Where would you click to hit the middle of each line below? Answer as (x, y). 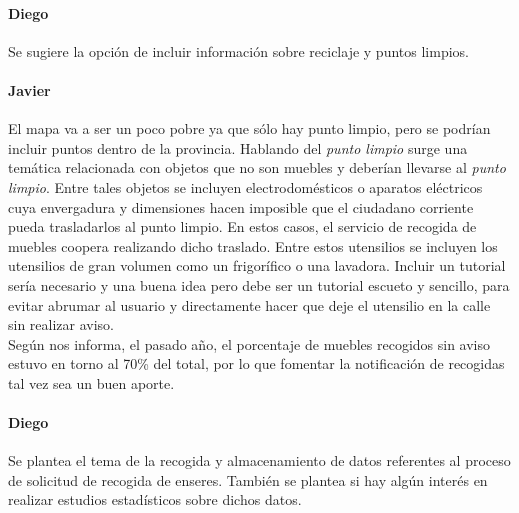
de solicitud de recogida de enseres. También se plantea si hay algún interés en (248, 479)
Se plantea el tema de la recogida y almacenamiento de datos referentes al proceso (259, 460)
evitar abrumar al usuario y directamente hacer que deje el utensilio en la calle (249, 304)
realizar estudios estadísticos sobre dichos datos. (155, 499)
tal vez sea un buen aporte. (91, 382)
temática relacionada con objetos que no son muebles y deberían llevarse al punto (257, 167)
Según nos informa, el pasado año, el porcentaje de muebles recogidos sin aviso (249, 343)
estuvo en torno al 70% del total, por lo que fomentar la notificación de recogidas (256, 363)
